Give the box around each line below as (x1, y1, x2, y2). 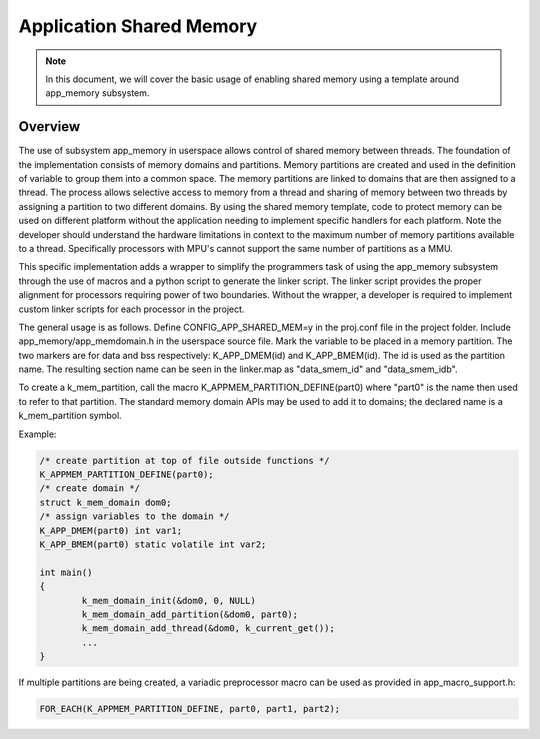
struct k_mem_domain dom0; (39, 496, 172, 508)
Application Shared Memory (18, 15, 258, 37)
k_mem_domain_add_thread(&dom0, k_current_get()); (81, 623, 335, 634)
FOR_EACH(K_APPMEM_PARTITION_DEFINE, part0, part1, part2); (39, 703, 341, 715)
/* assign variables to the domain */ (39, 511, 230, 522)
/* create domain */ (39, 483, 140, 494)
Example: (18, 428, 57, 440)
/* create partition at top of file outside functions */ (39, 455, 330, 466)
